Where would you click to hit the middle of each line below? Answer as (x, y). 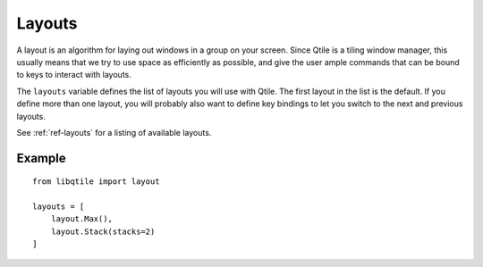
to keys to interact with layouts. (74, 75)
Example (41, 158)
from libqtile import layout (96, 182)
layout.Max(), (82, 219)
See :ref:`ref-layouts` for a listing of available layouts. (114, 132)
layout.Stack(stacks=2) (103, 231)
